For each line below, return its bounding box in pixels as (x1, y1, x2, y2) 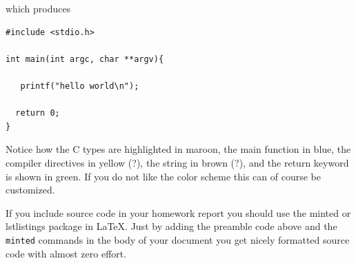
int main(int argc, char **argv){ (6, 54, 164, 64)
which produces (6, 1, 71, 15)
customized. (6, 182, 55, 197)
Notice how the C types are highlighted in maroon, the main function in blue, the (6, 142, 351, 156)
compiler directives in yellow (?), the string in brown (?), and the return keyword (6, 155, 349, 169)
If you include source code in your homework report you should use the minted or (6, 205, 351, 220)
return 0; (15, 108, 60, 118)
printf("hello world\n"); (20, 81, 139, 91)
